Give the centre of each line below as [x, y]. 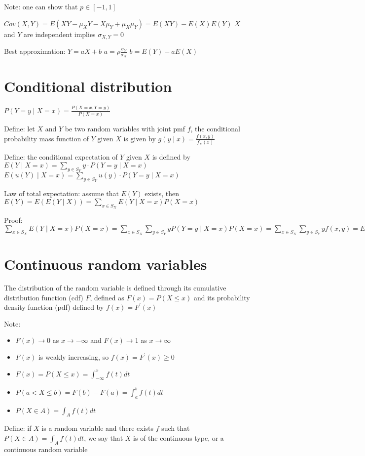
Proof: [13, 220]
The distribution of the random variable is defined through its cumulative [115, 287]
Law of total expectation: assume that [61, 193]
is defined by [171, 157]
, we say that [104, 438]
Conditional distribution [88, 86]
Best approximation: [35, 51]
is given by [140, 138]
